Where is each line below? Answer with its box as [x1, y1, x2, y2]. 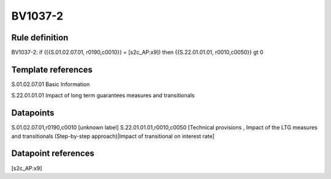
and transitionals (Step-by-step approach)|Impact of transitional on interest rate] [11, 132, 215, 140]
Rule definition [11, 32, 69, 43]
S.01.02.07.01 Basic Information [11, 80, 90, 88]
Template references [11, 64, 93, 75]
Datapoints [11, 108, 55, 119]
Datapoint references [11, 148, 95, 159]
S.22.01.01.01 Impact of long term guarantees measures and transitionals [11, 92, 195, 99]
